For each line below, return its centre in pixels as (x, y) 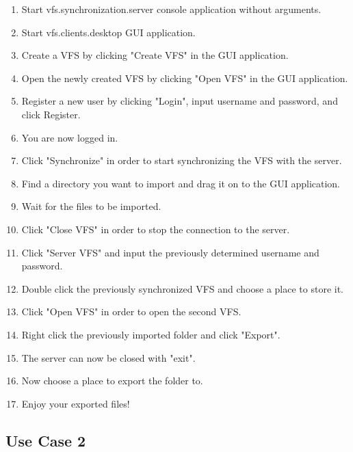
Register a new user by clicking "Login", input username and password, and (180, 101)
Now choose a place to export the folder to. (112, 381)
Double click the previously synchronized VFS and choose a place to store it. (182, 288)
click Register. (51, 114)
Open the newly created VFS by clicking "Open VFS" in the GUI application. (185, 78)
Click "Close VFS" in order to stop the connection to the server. (156, 229)
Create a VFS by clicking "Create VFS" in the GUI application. (155, 55)
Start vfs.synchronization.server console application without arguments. (171, 9)
